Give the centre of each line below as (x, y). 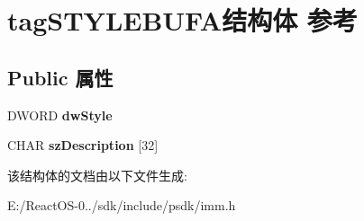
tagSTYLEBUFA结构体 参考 (182, 20)
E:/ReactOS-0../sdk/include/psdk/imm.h (122, 205)
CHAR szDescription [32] (83, 145)
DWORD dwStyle (60, 115)
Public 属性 (60, 77)
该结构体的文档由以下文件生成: (97, 175)
